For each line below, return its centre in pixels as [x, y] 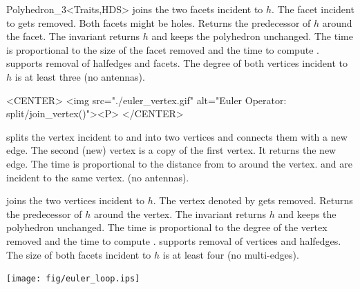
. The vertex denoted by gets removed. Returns [253, 200]
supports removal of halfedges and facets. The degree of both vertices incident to [177, 63]
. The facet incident [313, 9]
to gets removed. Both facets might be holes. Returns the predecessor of [159, 22]
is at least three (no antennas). [80, 76]
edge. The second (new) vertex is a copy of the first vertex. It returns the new [171, 150]
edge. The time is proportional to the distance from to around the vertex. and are [179, 163]
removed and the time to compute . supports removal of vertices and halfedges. [174, 240]
